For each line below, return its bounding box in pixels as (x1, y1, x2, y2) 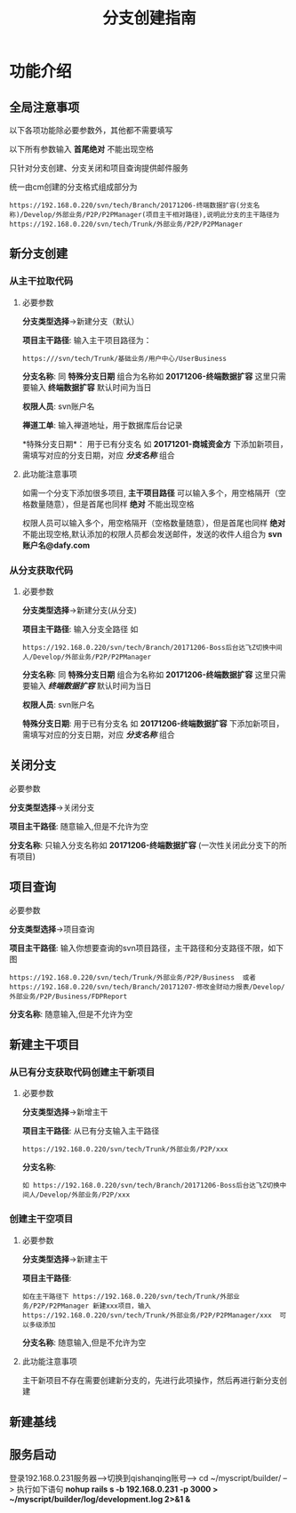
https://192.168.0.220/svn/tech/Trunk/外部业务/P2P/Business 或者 (9, 973, 256, 982)
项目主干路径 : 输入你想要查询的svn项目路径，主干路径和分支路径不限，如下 (9, 942, 284, 953)
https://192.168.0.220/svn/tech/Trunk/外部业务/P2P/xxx (21, 1145, 228, 1154)
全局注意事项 (9, 100, 80, 115)
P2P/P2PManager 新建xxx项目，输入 (32, 1301, 151, 1310)
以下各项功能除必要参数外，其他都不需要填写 (9, 125, 173, 135)
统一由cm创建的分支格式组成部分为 (9, 181, 138, 192)
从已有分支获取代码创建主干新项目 (9, 1066, 156, 1078)
